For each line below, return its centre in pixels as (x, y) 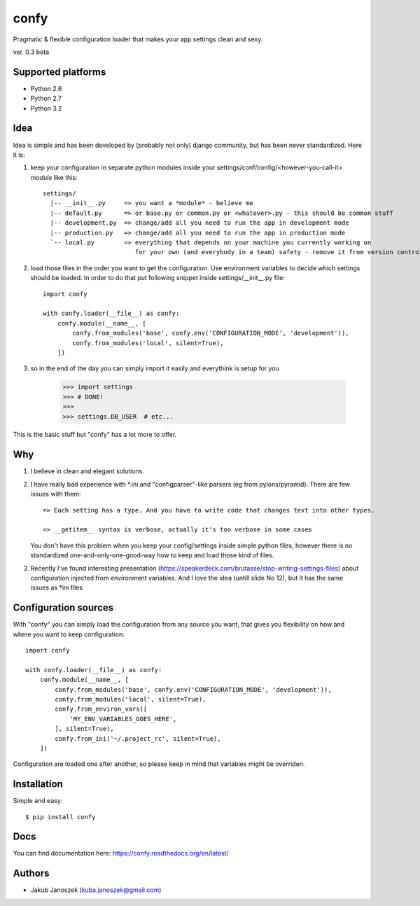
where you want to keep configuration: (69, 634)
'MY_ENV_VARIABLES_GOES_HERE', (123, 719)
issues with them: (56, 494)
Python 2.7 (46, 99)
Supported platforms (59, 72)
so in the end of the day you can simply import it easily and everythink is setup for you (155, 368)
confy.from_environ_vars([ (101, 709)
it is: (19, 155)
